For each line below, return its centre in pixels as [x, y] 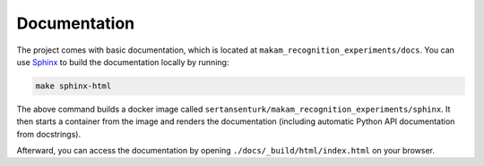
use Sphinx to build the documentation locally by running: [123, 62]
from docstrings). [48, 134]
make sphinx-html [73, 86]
